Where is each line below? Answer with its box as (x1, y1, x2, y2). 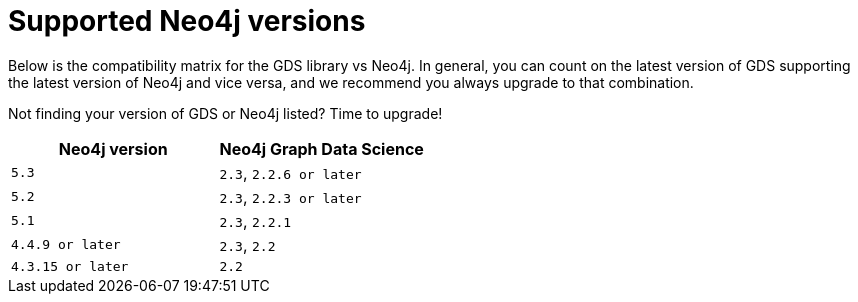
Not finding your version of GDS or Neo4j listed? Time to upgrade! (8, 104, 443, 122)
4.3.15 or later (11, 258, 129, 274)
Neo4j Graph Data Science (219, 138, 424, 159)
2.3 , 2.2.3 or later (219, 186, 362, 207)
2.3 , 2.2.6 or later (219, 162, 362, 183)
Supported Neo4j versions (8, 4, 366, 38)
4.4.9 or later (11, 237, 121, 253)
